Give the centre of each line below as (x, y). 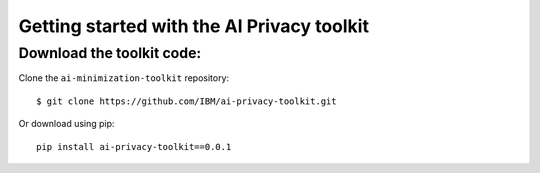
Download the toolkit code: (110, 53)
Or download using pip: (66, 124)
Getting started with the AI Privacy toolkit (194, 26)
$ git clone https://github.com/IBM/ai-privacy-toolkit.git (186, 101)
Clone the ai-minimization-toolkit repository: (124, 78)
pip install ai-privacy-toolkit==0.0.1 (134, 146)
